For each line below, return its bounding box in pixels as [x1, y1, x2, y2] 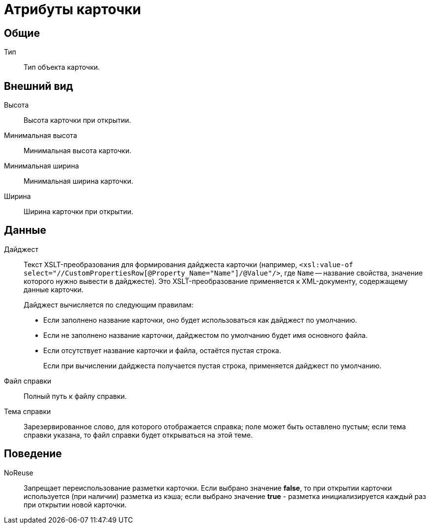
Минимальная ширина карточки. [24, 177, 133, 186]
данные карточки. [24, 285, 84, 294]
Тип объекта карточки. [24, 63, 100, 72]
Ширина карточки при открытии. [24, 207, 133, 216]
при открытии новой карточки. [24, 500, 127, 509]
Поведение [4, 447, 62, 460]
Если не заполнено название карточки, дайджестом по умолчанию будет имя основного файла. [43, 331, 368, 339]
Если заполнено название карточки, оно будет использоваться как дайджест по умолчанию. [43, 315, 357, 324]
